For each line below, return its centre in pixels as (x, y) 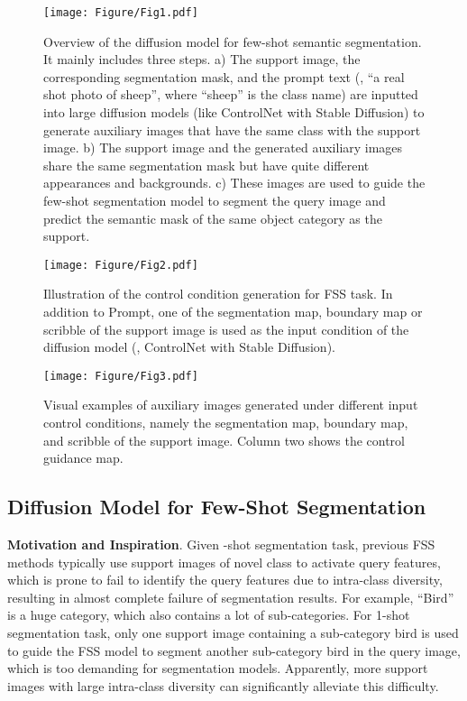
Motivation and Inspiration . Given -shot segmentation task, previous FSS (221, 544)
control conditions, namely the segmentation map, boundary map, (226, 423)
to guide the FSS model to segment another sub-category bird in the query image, (234, 650)
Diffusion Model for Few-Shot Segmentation (217, 507)
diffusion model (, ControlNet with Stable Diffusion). (189, 347)
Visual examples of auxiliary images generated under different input (231, 405)
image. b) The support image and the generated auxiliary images (223, 148)
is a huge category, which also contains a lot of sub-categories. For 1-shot (209, 615)
